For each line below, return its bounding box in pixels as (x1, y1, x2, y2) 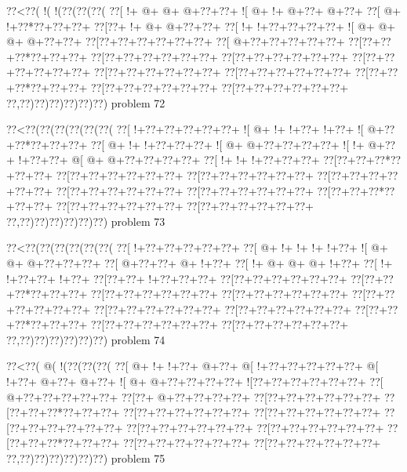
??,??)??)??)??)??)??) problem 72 (6, 94, 165, 111)
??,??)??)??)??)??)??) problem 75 (6, 450, 165, 467)
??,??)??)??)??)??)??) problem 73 (6, 212, 165, 229)
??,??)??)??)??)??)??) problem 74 (6, 331, 165, 347)
